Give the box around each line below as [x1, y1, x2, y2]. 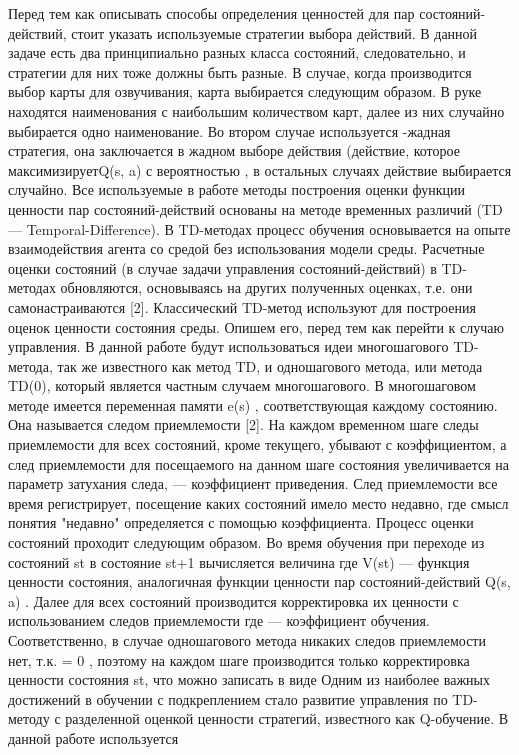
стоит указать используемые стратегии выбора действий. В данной [71, 22, 478, 43]
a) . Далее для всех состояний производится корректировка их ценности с [8, 590, 459, 611]
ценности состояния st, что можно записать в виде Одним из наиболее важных [8, 669, 490, 690]
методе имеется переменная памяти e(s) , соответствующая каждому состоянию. [8, 394, 498, 415]
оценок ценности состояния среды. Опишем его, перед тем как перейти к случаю [8, 316, 504, 337]
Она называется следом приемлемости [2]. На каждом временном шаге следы [8, 414, 479, 435]
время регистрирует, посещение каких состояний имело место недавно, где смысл [8, 492, 509, 513]
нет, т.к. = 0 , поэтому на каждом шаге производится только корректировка [8, 649, 470, 670]
